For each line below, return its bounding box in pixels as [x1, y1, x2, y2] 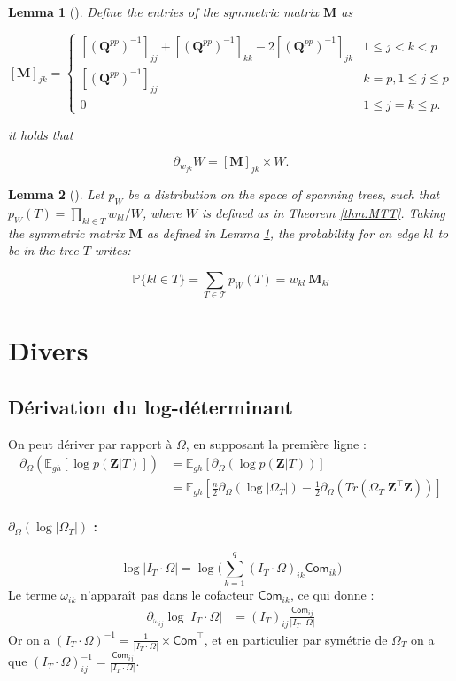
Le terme [8, 585, 57, 604]
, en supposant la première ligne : [185, 434, 367, 453]
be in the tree [8, 241, 79, 259]
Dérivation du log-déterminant [8, 393, 293, 421]
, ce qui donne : [290, 585, 375, 604]
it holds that [8, 125, 73, 143]
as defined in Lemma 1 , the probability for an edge [146, 223, 419, 242]
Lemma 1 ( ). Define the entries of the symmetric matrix [8, 3, 319, 20]
